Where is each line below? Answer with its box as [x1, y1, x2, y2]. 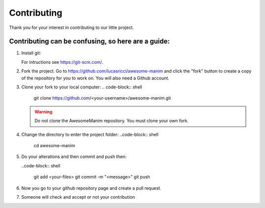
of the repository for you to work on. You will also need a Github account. [21, 75, 169, 81]
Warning [34, 108, 53, 115]
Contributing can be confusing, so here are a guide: [9, 37, 170, 46]
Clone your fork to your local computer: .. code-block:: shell [21, 84, 142, 90]
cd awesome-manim [33, 142, 76, 148]
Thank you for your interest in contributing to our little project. [9, 25, 134, 30]
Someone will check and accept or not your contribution [21, 194, 135, 200]
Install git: [21, 50, 41, 56]
